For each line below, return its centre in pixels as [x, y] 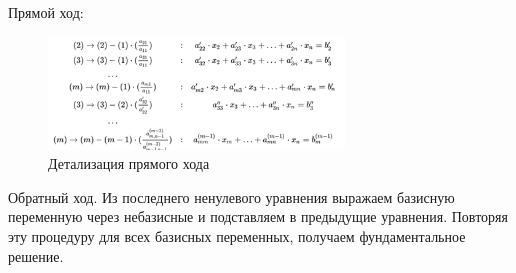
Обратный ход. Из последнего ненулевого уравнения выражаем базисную [231, 196]
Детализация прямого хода [129, 163]
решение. [36, 255]
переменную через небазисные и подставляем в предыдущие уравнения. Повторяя [258, 216]
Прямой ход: [46, 12]
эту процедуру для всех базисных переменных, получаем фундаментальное [237, 236]
